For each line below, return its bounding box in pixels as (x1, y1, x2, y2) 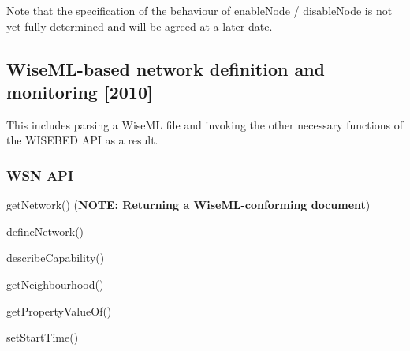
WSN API (6, 165, 74, 185)
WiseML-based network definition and (6, 56, 326, 80)
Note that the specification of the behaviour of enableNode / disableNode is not (6, 2, 393, 18)
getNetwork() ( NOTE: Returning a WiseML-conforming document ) (6, 196, 371, 213)
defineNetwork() (6, 222, 84, 239)
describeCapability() (6, 249, 105, 266)
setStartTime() (6, 329, 79, 345)
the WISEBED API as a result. (6, 132, 158, 148)
